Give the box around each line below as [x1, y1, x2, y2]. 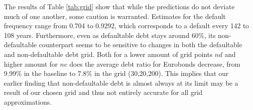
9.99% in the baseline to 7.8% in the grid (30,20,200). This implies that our [4, 68, 229, 78]
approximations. [4, 96, 52, 107]
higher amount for [4, 58, 58, 69]
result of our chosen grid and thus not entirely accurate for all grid [4, 87, 203, 97]
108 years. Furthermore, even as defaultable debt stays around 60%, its [4, 30, 216, 40]
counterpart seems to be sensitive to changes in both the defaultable [38, 39, 242, 50]
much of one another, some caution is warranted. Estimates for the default [4, 11, 226, 21]
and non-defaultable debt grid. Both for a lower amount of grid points [4, 49, 213, 59]
